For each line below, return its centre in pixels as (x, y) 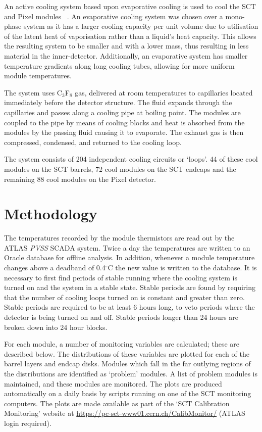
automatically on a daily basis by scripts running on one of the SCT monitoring (128, 393)
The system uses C (33, 92)
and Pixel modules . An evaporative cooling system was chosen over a (114, 16)
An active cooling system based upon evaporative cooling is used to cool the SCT (130, 6)
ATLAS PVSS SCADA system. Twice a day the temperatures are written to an (127, 247)
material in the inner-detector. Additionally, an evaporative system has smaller (126, 55)
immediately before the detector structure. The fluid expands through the (118, 102)
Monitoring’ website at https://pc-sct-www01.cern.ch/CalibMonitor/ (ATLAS (125, 413)
